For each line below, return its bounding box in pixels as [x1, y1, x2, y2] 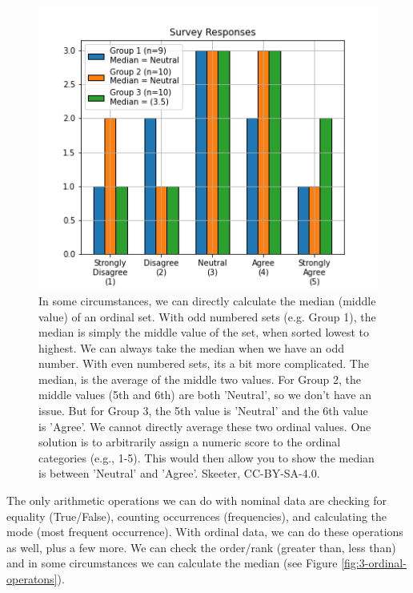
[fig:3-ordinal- [341, 555, 407, 571]
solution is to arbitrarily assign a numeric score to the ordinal [38, 434, 341, 450]
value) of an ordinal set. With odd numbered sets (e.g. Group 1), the [38, 308, 376, 325]
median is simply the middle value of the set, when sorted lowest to [38, 324, 369, 341]
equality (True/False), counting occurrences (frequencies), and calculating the [6, 507, 387, 524]
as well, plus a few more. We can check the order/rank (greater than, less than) [6, 539, 396, 555]
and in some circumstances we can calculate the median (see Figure [6, 555, 338, 571]
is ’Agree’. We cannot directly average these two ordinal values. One [38, 418, 371, 434]
